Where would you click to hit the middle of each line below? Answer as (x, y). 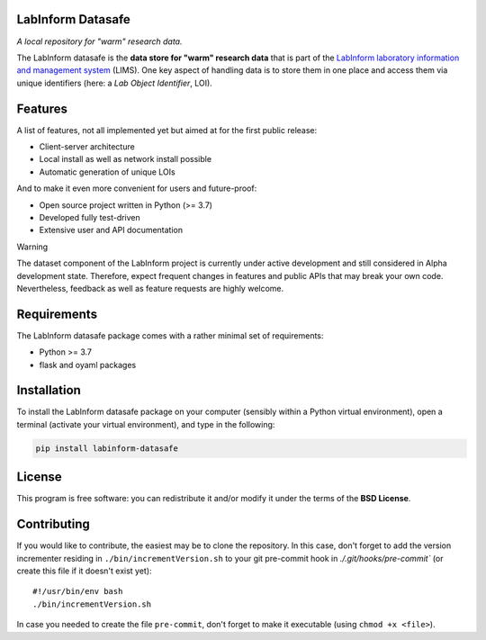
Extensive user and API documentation (111, 230)
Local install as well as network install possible (125, 159)
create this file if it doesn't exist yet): (84, 571)
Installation (49, 390)
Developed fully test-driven (90, 217)
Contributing (53, 524)
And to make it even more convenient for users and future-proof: (137, 188)
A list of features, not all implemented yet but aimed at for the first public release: (167, 130)
